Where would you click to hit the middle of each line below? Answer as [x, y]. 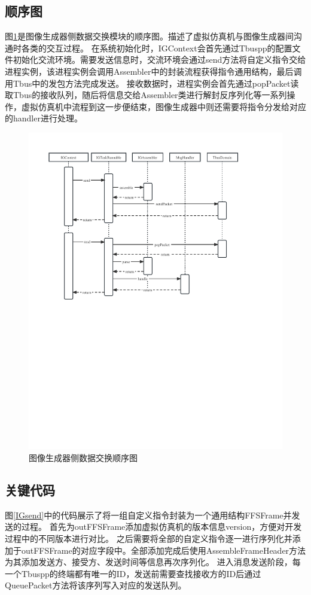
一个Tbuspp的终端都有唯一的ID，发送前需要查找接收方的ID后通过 [133, 573]
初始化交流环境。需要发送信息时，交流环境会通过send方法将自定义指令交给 [159, 59]
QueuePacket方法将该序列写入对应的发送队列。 [96, 585]
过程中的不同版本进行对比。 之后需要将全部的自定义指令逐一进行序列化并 [149, 538]
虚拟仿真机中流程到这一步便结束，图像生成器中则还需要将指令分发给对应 [164, 106]
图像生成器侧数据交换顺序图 [83, 458]
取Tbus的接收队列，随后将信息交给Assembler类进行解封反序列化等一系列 [146, 95]
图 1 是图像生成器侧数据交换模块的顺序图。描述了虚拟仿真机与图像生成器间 [149, 36]
